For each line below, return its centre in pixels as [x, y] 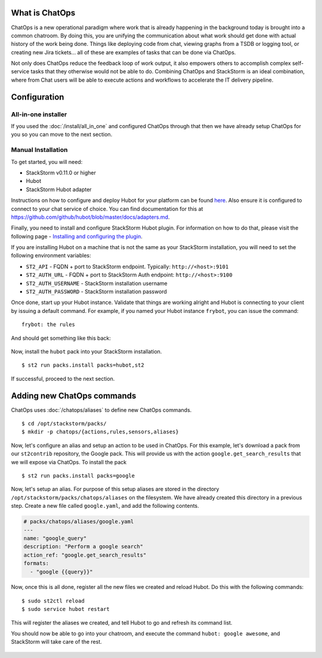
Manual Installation [39, 150]
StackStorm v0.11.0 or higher [61, 172]
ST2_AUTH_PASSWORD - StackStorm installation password [96, 291]
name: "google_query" [55, 538]
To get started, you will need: [47, 162]
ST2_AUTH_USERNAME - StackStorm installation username [97, 283]
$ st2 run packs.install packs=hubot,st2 [83, 365]
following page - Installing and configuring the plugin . [77, 236]
